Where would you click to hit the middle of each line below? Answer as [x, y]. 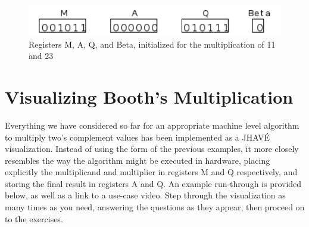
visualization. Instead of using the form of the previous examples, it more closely [152, 149]
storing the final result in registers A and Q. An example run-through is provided [153, 183]
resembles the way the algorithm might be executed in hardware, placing [138, 160]
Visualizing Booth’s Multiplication [149, 96]
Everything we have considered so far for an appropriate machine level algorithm [152, 125]
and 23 [41, 56]
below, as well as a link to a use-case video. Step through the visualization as [145, 195]
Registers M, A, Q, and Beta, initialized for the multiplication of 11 [152, 44]
